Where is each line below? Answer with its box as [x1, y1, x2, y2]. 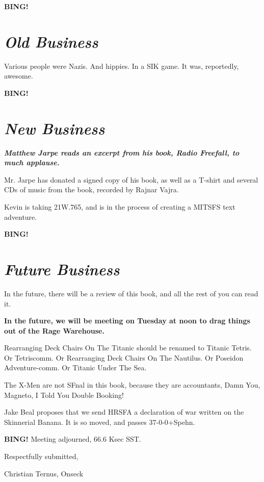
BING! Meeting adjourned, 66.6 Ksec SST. [4, 434, 141, 444]
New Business [4, 117, 105, 139]
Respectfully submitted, [4, 451, 78, 462]
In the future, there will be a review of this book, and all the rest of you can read [4, 288, 258, 298]
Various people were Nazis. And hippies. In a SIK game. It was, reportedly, [4, 60, 239, 71]
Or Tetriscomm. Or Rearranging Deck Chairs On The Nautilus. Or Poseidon [4, 352, 244, 363]
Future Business [4, 258, 120, 280]
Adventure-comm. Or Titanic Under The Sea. [4, 362, 147, 373]
